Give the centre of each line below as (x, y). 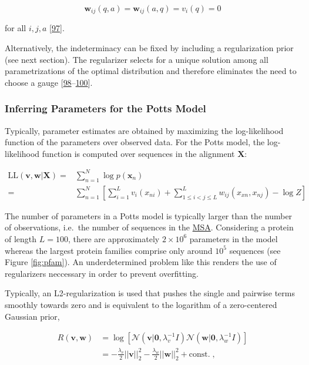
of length (21, 238)
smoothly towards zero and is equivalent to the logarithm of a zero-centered (141, 304)
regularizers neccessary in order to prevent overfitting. (102, 273)
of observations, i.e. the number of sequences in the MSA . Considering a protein (149, 227)
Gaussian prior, (32, 316)
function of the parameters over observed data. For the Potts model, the (135, 142)
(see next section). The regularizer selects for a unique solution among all (137, 59)
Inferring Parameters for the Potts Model (105, 108)
